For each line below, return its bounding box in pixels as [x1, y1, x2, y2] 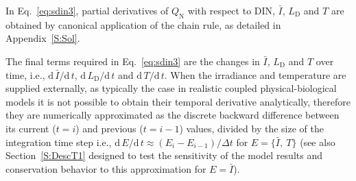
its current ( [5, 121, 56, 135]
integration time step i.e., [5, 134, 112, 149]
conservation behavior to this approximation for [5, 161, 206, 176]
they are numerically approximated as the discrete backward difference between [5, 108, 340, 122]
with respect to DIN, [187, 3, 275, 17]
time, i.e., [5, 67, 45, 82]
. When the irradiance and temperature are [164, 67, 346, 82]
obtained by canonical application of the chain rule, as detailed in [5, 17, 281, 32]
